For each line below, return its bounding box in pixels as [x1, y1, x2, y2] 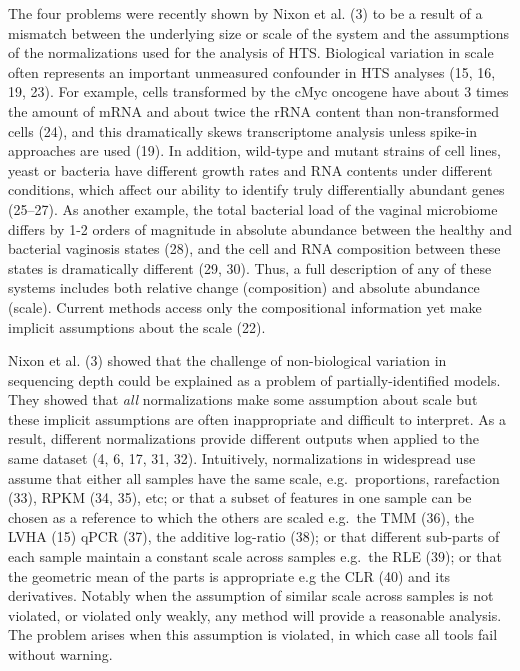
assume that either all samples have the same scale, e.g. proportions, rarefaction [8, 467, 500, 488]
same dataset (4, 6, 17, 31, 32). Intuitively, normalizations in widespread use [8, 448, 476, 469]
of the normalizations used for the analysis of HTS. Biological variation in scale [8, 42, 494, 63]
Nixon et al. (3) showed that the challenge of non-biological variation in [8, 350, 447, 371]
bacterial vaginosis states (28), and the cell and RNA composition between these [8, 238, 501, 259]
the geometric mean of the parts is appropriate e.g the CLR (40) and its [8, 565, 451, 586]
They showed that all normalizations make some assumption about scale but [8, 389, 478, 410]
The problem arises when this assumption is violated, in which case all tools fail [8, 624, 498, 645]
